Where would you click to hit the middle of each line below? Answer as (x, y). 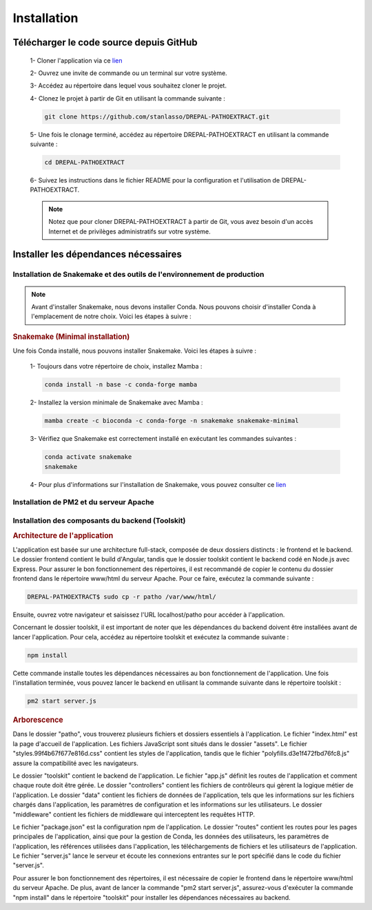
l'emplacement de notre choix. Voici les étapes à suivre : (112, 316)
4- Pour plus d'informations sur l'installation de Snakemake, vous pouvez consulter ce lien (158, 484)
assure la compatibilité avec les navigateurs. (76, 763)
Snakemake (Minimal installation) (71, 336)
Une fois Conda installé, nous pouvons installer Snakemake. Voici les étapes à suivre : (135, 351)
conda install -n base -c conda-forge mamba (121, 385)
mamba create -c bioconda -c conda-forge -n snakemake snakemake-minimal (172, 421)
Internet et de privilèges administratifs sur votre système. (130, 231)
